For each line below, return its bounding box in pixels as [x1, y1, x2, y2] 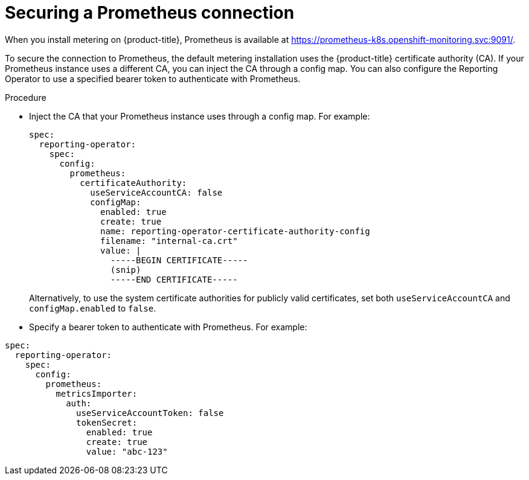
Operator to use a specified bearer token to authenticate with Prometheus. [5, 73, 301, 84]
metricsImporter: [56, 388, 138, 398]
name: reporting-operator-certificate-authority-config [100, 226, 370, 236]
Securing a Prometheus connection [5, 2, 295, 23]
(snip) [110, 264, 141, 275]
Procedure [5, 92, 46, 103]
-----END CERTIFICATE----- [110, 274, 238, 284]
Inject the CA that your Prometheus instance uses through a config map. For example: [29, 110, 370, 121]
